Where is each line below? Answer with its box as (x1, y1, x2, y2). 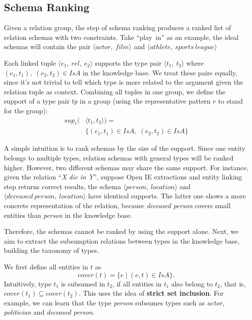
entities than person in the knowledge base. (4, 210, 133, 220)
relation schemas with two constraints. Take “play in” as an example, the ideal (4, 32, 239, 42)
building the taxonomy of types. (4, 245, 99, 255)
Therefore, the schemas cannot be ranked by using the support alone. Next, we (4, 226, 239, 236)
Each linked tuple (4, 57, 56, 68)
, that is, (220, 278, 246, 288)
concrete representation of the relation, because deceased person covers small (4, 200, 231, 210)
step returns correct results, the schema (4, 181, 121, 191)
